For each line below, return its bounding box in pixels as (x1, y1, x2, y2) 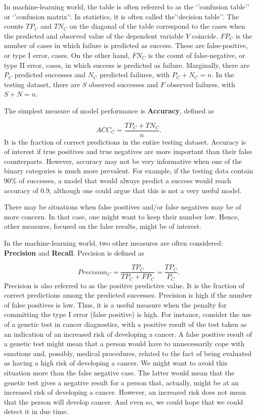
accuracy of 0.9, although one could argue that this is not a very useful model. (4, 185, 242, 195)
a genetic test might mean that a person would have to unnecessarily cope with (4, 338, 245, 349)
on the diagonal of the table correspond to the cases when (69, 21, 246, 31)
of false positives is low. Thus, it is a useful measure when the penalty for (4, 299, 227, 310)
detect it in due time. (4, 406, 68, 417)
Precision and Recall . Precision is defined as (4, 247, 145, 258)
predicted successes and (14, 69, 86, 80)
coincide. (192, 30, 218, 41)
